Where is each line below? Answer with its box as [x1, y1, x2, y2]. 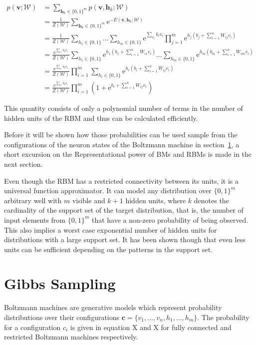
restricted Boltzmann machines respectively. [4, 332, 138, 342]
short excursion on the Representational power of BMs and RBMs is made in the [4, 149, 252, 159]
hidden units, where [125, 195, 186, 205]
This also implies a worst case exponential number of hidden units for [4, 224, 217, 235]
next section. [4, 158, 43, 169]
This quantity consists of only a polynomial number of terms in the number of [4, 102, 243, 113]
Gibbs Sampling [4, 273, 116, 294]
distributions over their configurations [4, 312, 120, 323]
